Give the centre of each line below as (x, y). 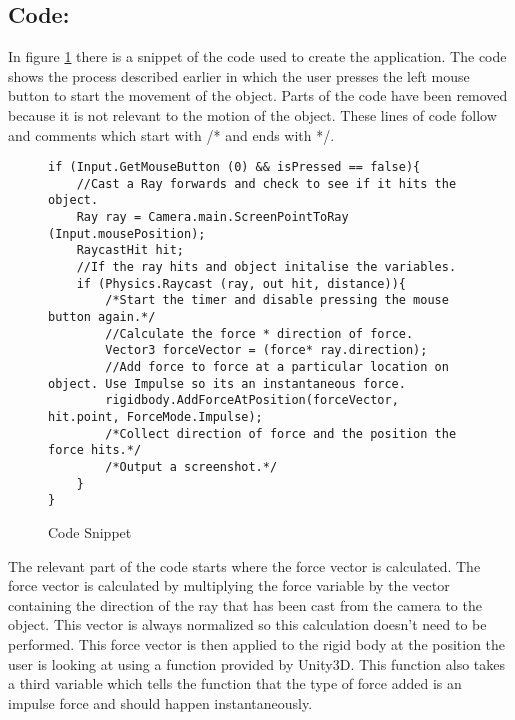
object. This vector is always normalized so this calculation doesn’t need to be (247, 624)
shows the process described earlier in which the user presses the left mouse (239, 75)
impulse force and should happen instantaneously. (160, 702)
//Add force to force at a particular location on (277, 367)
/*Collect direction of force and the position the (281, 433)
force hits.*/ (95, 450)
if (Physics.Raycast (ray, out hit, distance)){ (241, 283)
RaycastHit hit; (130, 250)
